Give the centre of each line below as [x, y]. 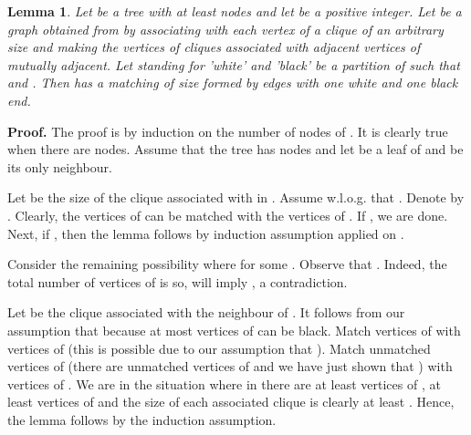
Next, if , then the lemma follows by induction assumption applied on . [206, 233]
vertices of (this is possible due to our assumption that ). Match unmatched [219, 348]
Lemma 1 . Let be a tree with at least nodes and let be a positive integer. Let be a [235, 11]
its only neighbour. [60, 166]
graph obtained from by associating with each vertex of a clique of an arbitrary [225, 29]
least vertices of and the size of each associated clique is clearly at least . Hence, [231, 402]
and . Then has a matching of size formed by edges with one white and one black [233, 83]
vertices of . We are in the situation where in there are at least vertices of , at [224, 383]
